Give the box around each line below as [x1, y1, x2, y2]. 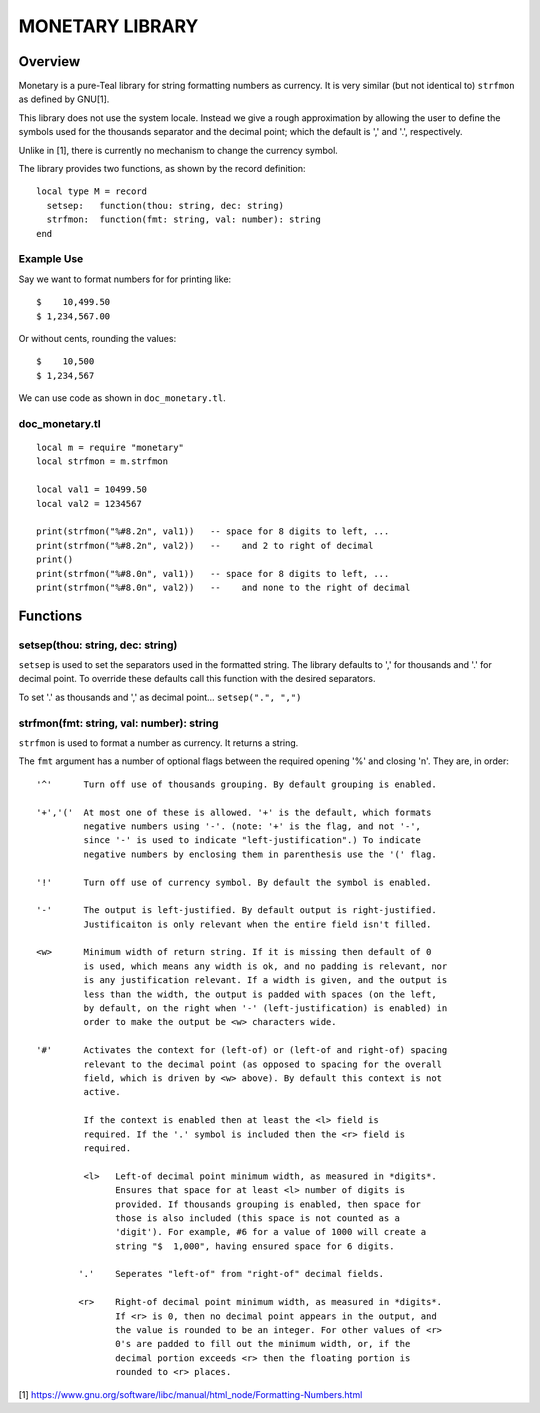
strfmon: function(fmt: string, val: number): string [46, 214, 322, 225]
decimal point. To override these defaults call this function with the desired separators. [18, 673, 376, 685]
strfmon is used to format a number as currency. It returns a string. [18, 737, 299, 749]
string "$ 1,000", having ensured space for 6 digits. [115, 1240, 395, 1252]
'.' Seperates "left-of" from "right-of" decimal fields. [78, 1268, 385, 1280]
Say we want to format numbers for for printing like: [18, 273, 232, 285]
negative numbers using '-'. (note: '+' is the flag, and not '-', [83, 820, 422, 832]
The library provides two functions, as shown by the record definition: [18, 163, 306, 175]
